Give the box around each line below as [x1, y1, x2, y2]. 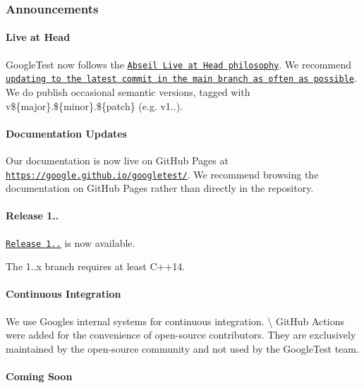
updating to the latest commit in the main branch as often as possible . [6, 71, 357, 85]
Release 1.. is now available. [6, 235, 135, 250]
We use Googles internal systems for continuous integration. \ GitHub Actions [6, 313, 344, 328]
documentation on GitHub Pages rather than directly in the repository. [6, 181, 314, 195]
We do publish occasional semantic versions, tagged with [6, 84, 250, 99]
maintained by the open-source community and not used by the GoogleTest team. [6, 341, 359, 356]
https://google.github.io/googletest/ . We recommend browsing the [6, 166, 319, 181]
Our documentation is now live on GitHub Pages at [6, 152, 229, 167]
